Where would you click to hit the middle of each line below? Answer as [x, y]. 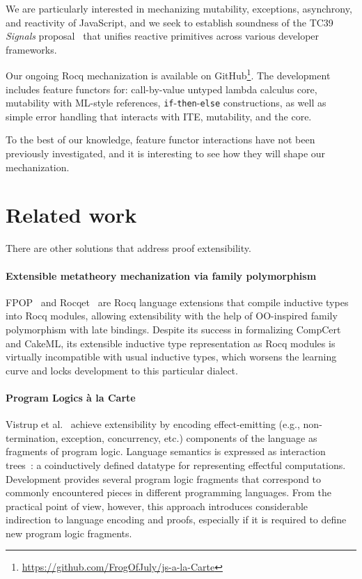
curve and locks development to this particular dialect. [122, 370]
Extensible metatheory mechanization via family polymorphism [161, 275]
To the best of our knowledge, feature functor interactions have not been [160, 140]
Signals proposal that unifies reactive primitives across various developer [163, 36]
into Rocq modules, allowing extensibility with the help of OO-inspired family [172, 316]
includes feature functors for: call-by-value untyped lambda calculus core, [162, 89]
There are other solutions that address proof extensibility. [128, 248]
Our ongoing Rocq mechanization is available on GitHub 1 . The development [168, 74]
